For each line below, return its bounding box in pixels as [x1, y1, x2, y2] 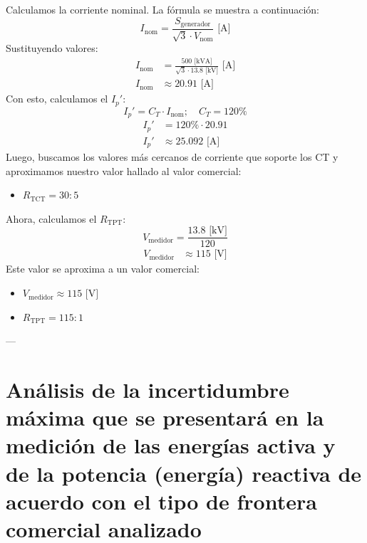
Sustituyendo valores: [6, 41, 98, 56]
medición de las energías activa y [6, 431, 336, 460]
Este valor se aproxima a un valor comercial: [6, 261, 200, 276]
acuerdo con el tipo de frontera [6, 486, 317, 515]
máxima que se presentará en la [6, 403, 324, 432]
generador [180, 21, 211, 28]
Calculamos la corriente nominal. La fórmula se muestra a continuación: [6, 2, 320, 16]
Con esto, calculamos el [6, 91, 108, 106]
